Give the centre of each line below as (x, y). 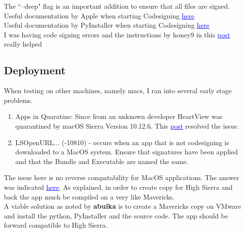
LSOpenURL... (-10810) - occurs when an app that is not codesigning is (122, 142)
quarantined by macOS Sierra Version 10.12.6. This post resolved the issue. (127, 125)
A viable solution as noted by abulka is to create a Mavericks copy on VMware (123, 206)
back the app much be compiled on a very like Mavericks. (89, 196)
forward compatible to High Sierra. (56, 225)
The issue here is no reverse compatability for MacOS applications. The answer (122, 177)
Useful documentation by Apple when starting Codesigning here (99, 15)
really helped (23, 44)
